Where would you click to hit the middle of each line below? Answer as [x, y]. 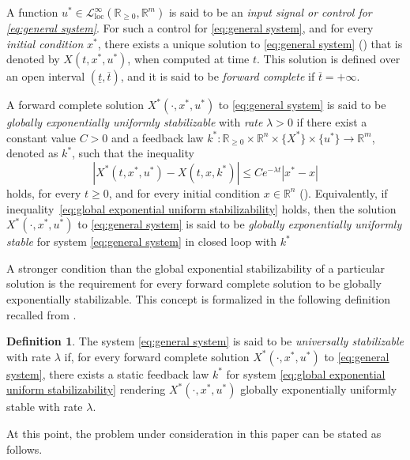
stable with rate [45, 407]
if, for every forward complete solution [157, 356]
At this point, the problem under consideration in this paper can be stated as [194, 433]
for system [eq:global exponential [306, 373]
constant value [41, 137]
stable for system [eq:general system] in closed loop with [142, 241]
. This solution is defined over [329, 59]
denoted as [32, 153]
